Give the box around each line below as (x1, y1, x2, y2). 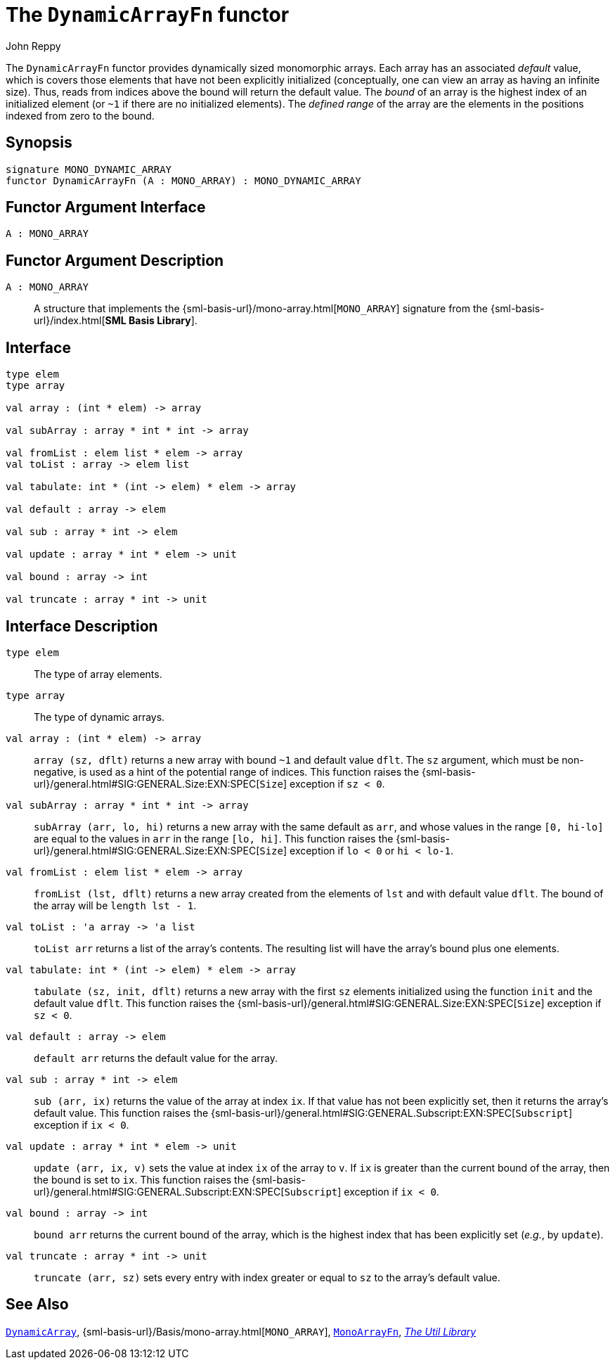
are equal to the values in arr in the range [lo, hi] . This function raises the (34, 832, 394, 845)
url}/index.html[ (34, 314, 105, 327)
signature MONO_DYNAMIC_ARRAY (6, 163, 172, 175)
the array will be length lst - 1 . (34, 899, 197, 911)
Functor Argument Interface (6, 198, 206, 217)
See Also (6, 1295, 69, 1314)
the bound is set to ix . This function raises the (34, 1173, 250, 1186)
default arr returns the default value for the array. (34, 1051, 278, 1064)
